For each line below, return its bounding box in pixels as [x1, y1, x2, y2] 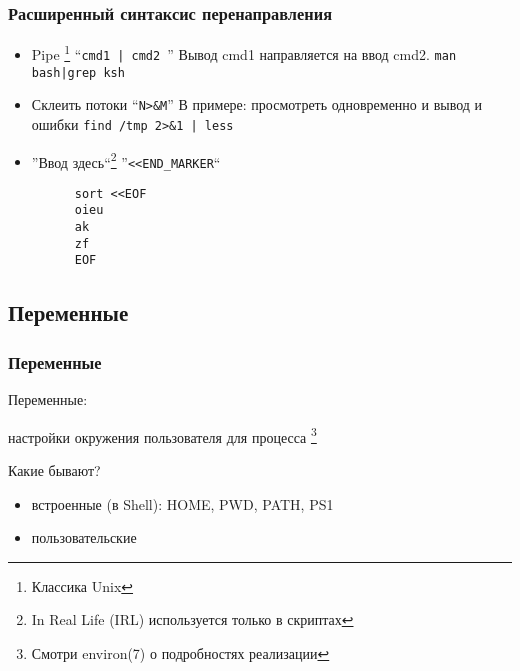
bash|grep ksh [31, 65, 125, 80]
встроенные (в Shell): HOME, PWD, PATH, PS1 [31, 493, 334, 514]
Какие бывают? [8, 459, 101, 480]
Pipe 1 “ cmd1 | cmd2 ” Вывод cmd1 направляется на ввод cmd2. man [31, 41, 457, 64]
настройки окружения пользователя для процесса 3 [8, 423, 317, 447]
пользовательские [31, 527, 137, 548]
